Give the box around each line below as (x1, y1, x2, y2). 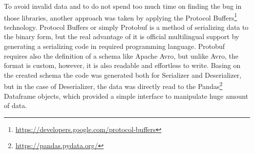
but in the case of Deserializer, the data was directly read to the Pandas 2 (4, 80, 223, 91)
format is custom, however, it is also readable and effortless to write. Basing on (4, 60, 241, 70)
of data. (4, 100, 27, 110)
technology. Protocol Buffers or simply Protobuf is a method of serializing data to (4, 22, 249, 32)
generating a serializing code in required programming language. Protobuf (4, 41, 225, 51)
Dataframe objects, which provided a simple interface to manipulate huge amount (4, 90, 249, 101)
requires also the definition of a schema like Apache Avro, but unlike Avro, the (4, 50, 238, 61)
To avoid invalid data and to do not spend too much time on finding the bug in (4, 1, 242, 11)
